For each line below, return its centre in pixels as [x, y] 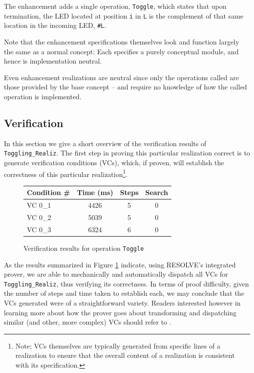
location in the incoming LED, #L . [55, 25]
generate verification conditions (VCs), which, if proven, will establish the [114, 162]
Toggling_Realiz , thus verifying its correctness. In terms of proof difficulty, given [127, 283]
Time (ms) [95, 192]
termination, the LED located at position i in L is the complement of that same [124, 15]
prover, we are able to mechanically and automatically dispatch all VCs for [116, 274]
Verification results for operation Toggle [84, 248]
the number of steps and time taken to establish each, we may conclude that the [124, 293]
